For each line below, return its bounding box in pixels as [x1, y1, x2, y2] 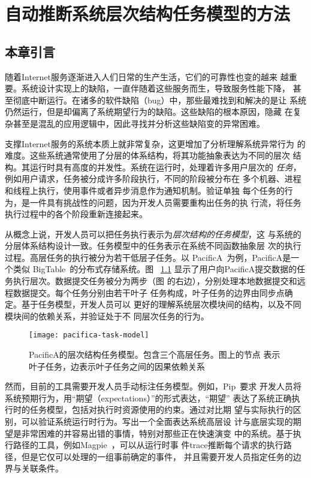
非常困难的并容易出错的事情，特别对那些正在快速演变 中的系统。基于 [21, 427, 293, 439]
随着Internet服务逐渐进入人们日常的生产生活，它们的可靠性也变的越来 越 [5, 70, 289, 83]
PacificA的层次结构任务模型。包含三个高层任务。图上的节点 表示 [29, 348, 280, 361]
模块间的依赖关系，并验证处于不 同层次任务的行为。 [5, 309, 209, 322]
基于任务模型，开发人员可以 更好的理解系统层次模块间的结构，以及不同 [21, 298, 301, 310]
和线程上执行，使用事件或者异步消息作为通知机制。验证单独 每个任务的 [5, 184, 285, 196]
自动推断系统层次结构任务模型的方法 [5, 1, 291, 26]
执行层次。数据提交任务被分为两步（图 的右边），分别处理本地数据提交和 [13, 275, 297, 287]
